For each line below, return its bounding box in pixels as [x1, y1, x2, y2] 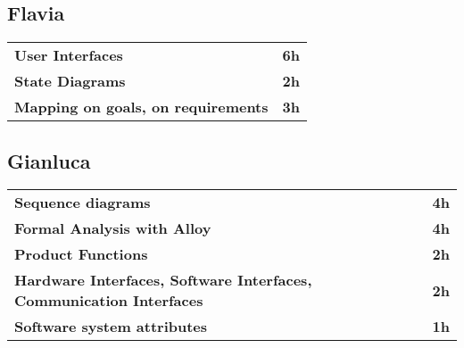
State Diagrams [14, 70, 126, 92]
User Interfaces [14, 45, 123, 66]
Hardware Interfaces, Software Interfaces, [14, 269, 312, 291]
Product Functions [14, 244, 148, 265]
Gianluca [7, 146, 91, 174]
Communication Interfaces [14, 290, 203, 311]
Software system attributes [14, 316, 208, 337]
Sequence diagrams [14, 192, 151, 213]
